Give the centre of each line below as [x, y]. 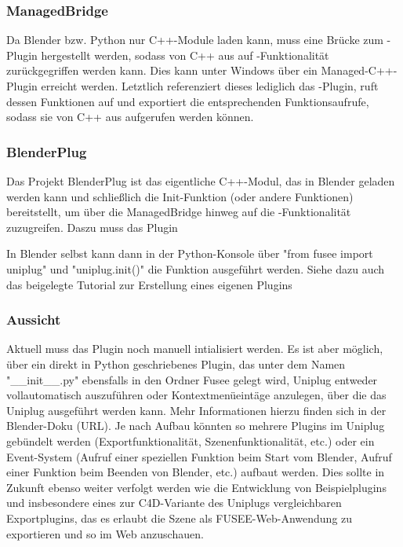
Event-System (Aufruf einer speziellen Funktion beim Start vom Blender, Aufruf [199, 456]
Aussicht [34, 319]
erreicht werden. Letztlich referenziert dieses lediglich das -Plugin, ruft [210, 86]
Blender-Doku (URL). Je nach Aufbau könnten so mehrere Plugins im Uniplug [196, 426]
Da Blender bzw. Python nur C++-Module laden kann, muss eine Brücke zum [195, 40]
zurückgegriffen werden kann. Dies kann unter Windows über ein [162, 70]
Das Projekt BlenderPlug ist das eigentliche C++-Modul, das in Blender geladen [201, 181]
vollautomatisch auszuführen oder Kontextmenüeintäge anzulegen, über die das [196, 395]
